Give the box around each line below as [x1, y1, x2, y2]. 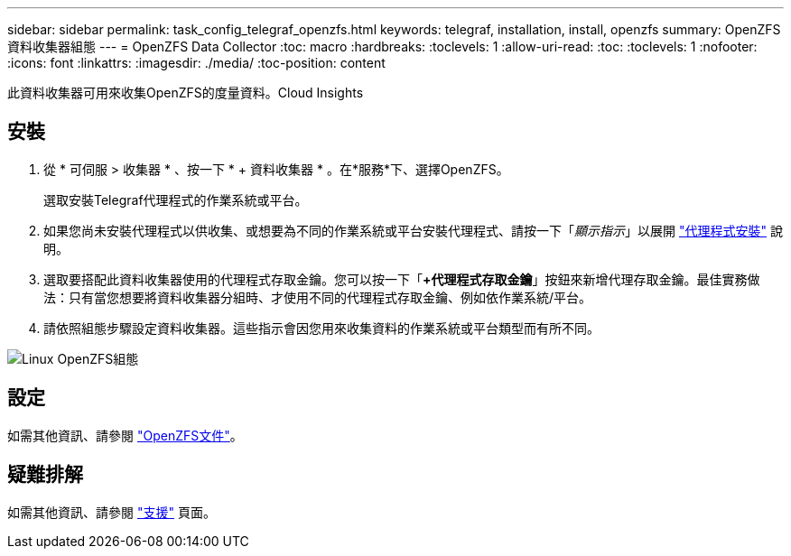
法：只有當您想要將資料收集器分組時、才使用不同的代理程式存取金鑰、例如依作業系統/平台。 [43, 289, 592, 305]
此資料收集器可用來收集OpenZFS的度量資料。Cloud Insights [7, 85, 364, 100]
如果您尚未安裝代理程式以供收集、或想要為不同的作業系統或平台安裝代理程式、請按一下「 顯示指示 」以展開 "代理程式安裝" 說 [43, 222, 783, 238]
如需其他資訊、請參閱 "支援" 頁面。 [7, 504, 216, 520]
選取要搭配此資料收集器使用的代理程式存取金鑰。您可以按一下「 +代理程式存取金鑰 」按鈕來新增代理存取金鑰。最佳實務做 [43, 271, 760, 287]
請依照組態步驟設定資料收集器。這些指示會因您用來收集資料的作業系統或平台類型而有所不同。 [43, 320, 600, 336]
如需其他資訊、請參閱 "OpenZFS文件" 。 [7, 427, 243, 443]
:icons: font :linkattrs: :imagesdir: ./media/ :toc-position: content [7, 55, 386, 70]
